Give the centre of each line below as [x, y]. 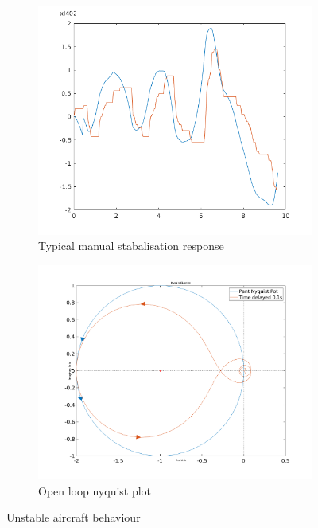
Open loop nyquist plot [95, 490]
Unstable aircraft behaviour [74, 517]
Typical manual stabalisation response [131, 246]
